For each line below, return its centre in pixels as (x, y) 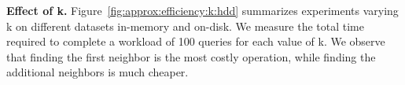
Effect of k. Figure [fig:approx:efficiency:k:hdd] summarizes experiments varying (202, 10)
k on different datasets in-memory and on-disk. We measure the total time (185, 26)
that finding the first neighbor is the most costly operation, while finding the (191, 56)
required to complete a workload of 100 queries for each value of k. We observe (196, 41)
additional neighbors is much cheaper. (98, 72)
